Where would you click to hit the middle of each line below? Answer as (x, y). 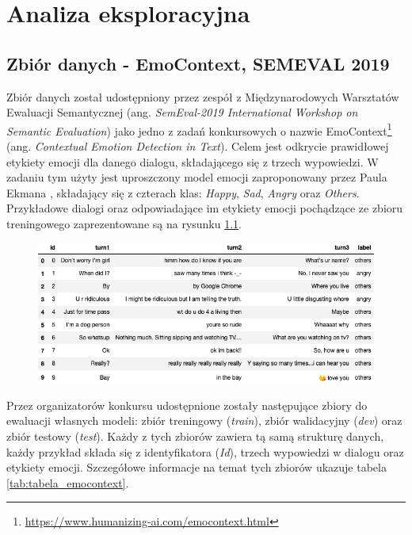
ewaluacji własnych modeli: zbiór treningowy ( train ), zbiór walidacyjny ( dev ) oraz (204, 420)
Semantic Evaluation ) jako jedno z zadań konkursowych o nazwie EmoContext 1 (199, 129)
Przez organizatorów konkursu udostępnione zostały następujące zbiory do (187, 405)
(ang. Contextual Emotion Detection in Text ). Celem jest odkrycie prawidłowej (198, 146)
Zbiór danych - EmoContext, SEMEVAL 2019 (198, 63)
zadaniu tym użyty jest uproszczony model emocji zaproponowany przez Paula (197, 177)
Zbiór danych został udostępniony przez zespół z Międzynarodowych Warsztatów (203, 96)
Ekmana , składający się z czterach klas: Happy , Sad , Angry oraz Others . (183, 192)
